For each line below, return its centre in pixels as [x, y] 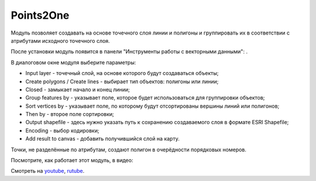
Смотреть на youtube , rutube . [48, 171]
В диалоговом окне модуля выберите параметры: [73, 62]
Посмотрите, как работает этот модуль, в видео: [72, 160]
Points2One [40, 15]
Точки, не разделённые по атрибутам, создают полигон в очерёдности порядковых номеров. [129, 149]
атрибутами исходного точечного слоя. [61, 40]
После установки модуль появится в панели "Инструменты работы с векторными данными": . [129, 52]
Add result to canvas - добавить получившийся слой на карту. [102, 139]
